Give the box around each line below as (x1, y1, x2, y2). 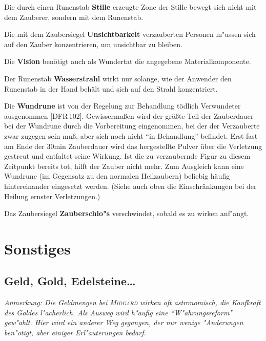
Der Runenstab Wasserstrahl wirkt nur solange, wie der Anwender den (4, 73, 232, 83)
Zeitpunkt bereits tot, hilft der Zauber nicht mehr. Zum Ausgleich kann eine (4, 160, 244, 171)
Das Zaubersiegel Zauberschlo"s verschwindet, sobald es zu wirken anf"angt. (4, 208, 249, 219)
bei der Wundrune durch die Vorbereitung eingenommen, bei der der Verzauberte (4, 120, 260, 131)
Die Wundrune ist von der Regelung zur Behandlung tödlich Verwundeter (4, 100, 241, 111)
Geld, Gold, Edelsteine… (4, 273, 136, 289)
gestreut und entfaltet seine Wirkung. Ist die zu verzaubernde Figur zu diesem (4, 151, 251, 161)
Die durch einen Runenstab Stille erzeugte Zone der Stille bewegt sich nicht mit (4, 2, 257, 12)
